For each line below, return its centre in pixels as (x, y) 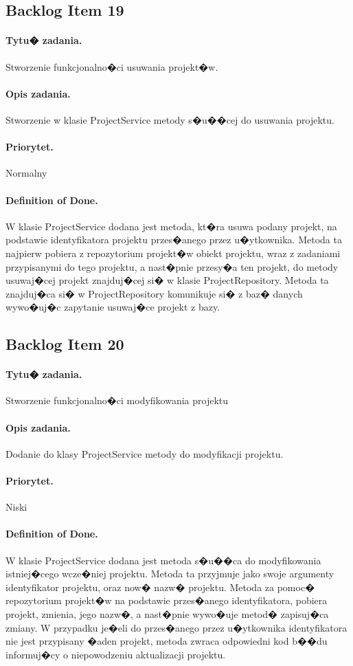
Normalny (26, 173)
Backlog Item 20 (65, 344)
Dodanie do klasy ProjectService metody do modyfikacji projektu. (145, 453)
